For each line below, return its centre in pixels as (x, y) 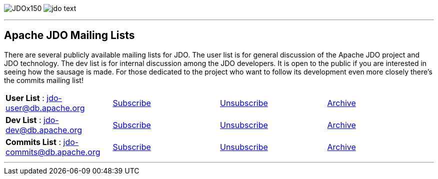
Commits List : (33, 142)
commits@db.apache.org (53, 152)
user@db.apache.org (45, 108)
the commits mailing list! (44, 80)
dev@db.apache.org (44, 130)
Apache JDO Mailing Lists (69, 35)
